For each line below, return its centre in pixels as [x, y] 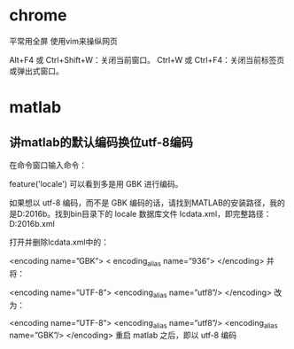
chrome [39, 16]
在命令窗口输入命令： [48, 165]
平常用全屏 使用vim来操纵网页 [63, 41]
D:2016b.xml [32, 223]
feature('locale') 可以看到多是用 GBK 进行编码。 [96, 183]
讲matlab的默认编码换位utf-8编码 [101, 142]
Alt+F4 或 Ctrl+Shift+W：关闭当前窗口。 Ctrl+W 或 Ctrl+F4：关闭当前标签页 [147, 59]
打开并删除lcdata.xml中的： [59, 242]
